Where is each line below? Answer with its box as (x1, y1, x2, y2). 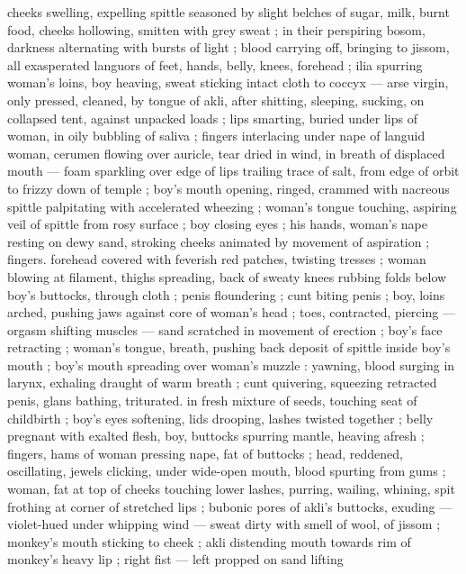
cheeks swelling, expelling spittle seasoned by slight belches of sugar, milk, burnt (7, 3, 450, 21)
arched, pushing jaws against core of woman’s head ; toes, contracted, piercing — (7, 303, 455, 322)
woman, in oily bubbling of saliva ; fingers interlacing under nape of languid (7, 126, 426, 145)
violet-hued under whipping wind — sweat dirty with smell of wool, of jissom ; (7, 515, 441, 533)
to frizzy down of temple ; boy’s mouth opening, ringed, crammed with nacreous (7, 178, 450, 197)
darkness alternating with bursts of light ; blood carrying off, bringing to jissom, (7, 38, 450, 57)
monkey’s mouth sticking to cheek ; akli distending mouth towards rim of (7, 532, 411, 551)
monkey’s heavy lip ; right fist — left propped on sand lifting (7, 550, 344, 569)
